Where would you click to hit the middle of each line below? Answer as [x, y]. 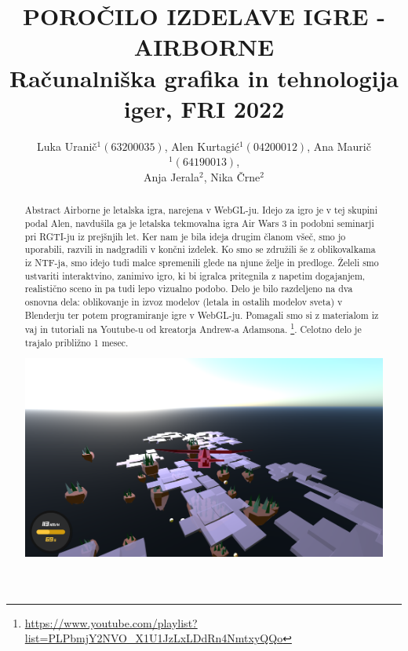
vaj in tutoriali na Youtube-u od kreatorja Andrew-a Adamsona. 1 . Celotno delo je [193, 328]
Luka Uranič [67, 146]
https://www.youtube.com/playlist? [111, 622]
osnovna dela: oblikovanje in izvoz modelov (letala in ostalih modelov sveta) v [184, 301]
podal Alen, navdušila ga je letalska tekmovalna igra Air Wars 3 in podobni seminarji [199, 223]
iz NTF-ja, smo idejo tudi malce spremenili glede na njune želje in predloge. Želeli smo [202, 262]
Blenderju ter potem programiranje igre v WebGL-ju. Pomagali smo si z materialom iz [202, 315]
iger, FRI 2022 [204, 108]
